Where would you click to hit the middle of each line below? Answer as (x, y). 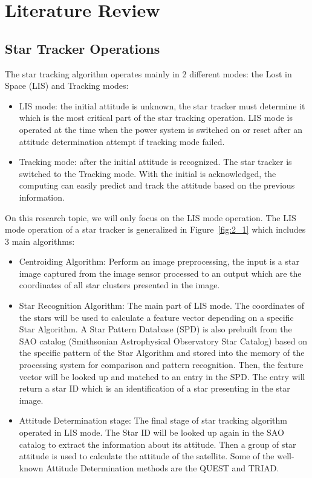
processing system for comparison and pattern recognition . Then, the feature (161, 365)
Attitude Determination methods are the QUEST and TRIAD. (163, 467)
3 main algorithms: (40, 241)
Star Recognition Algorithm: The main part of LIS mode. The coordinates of (161, 305)
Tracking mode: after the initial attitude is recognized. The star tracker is (155, 162)
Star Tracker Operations (83, 48)
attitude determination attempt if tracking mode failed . (122, 141)
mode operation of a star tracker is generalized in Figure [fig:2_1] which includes (155, 229)
